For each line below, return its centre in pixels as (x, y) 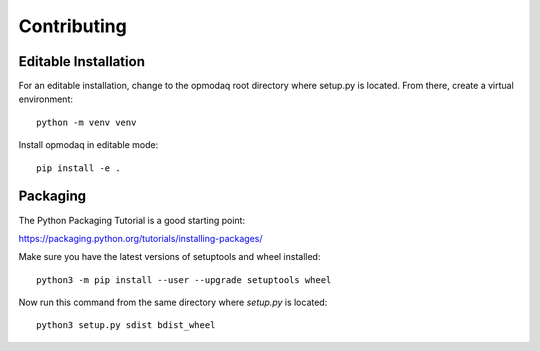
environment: (46, 99)
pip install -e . (78, 168)
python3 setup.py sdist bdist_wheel (126, 325)
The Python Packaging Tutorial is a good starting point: (131, 220)
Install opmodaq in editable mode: (88, 145)
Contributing (72, 26)
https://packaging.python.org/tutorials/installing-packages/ (141, 238)
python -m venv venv (86, 122)
